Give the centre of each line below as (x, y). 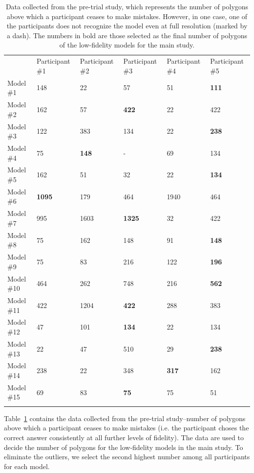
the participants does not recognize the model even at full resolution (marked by (127, 26)
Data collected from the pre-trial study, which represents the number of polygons (127, 6)
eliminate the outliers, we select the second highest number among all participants (127, 457)
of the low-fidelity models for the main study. (127, 45)
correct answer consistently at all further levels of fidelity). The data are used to (124, 437)
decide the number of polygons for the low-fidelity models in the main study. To (124, 447)
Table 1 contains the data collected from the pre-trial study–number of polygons (125, 418)
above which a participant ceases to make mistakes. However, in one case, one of (127, 16)
